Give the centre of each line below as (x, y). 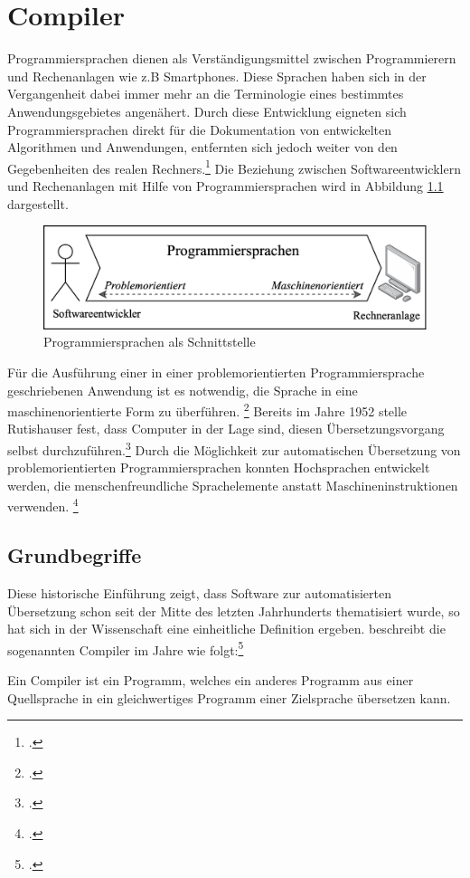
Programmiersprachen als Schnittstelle (150, 342)
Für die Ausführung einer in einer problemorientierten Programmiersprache (216, 372)
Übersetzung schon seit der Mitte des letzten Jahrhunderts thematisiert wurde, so (234, 611)
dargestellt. (38, 203)
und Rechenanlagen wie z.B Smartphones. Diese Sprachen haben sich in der (217, 76)
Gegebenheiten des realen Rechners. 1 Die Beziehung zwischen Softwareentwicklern (234, 167)
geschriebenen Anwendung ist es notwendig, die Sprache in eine (183, 390)
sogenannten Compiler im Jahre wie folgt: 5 (126, 648)
